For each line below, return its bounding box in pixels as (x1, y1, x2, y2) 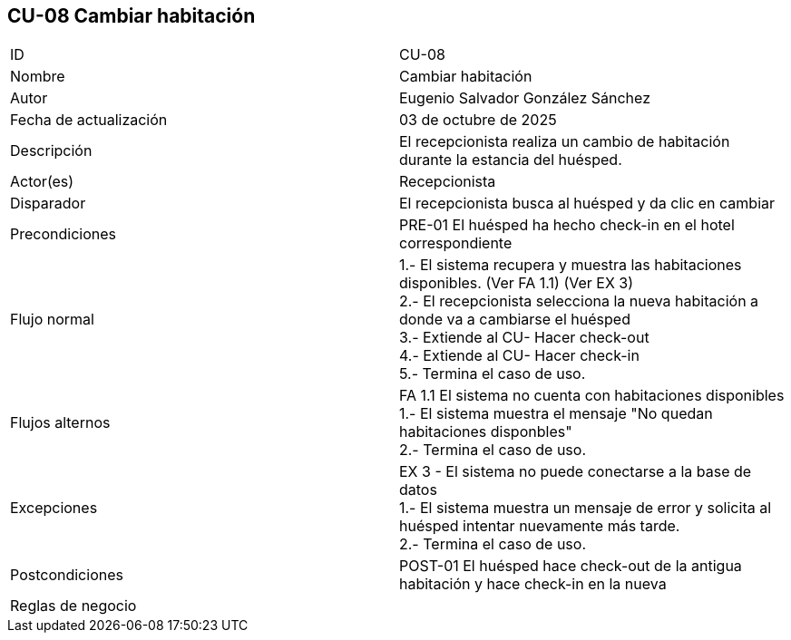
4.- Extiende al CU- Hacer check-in (399, 346, 640, 365)
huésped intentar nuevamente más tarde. (399, 517, 680, 536)
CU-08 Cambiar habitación (7, 5, 256, 27)
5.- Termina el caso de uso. (399, 364, 586, 383)
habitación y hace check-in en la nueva (399, 575, 667, 594)
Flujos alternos (10, 413, 111, 432)
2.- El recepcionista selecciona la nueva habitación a (399, 292, 759, 311)
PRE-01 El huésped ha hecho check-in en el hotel (399, 216, 735, 235)
